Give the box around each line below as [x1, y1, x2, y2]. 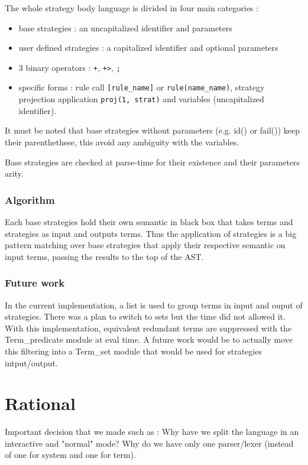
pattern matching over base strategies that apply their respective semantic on [5, 239, 286, 251]
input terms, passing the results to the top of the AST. [5, 250, 204, 262]
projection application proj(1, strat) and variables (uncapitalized [18, 93, 264, 105]
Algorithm [5, 192, 55, 207]
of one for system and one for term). [5, 448, 136, 461]
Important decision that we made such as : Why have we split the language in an [5, 425, 299, 438]
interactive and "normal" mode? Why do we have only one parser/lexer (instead [5, 437, 294, 449]
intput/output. [5, 356, 58, 369]
